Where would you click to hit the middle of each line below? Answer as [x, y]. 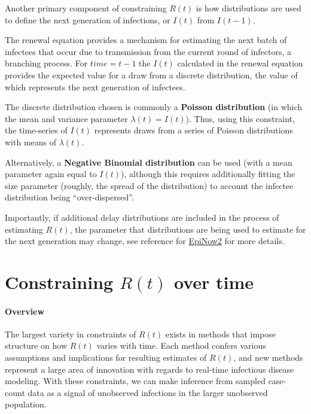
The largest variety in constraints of [71, 334]
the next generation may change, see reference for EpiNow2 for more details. [145, 241]
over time [214, 281]
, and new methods [268, 357]
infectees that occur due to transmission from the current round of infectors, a [148, 51]
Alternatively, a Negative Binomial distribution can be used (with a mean [149, 162]
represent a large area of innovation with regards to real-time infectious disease [150, 369]
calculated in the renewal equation [240, 63]
